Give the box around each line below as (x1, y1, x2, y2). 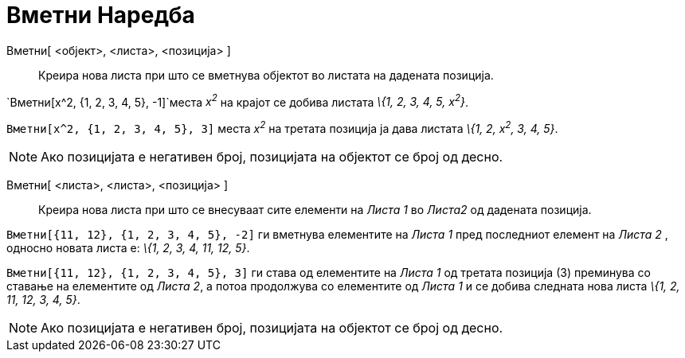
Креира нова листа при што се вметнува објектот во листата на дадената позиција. (38, 68, 494, 82)
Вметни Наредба (6, 2, 195, 29)
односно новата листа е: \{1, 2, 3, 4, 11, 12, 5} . (6, 241, 250, 255)
